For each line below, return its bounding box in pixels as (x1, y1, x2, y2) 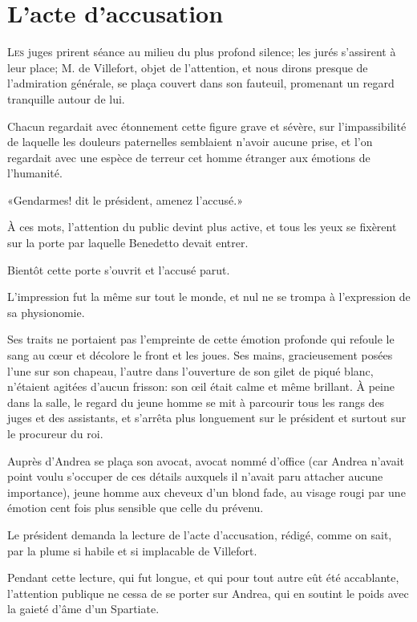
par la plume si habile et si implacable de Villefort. (7, 542, 257, 559)
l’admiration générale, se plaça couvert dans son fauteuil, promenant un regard (7, 75, 395, 91)
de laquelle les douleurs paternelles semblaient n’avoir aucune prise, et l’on (7, 133, 373, 150)
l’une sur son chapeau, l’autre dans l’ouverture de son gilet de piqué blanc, (7, 362, 374, 379)
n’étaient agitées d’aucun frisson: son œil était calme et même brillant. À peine (7, 378, 395, 395)
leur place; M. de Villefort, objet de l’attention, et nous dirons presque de (7, 59, 368, 75)
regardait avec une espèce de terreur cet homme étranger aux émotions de (7, 148, 370, 165)
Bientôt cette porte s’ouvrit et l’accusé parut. (7, 261, 230, 278)
